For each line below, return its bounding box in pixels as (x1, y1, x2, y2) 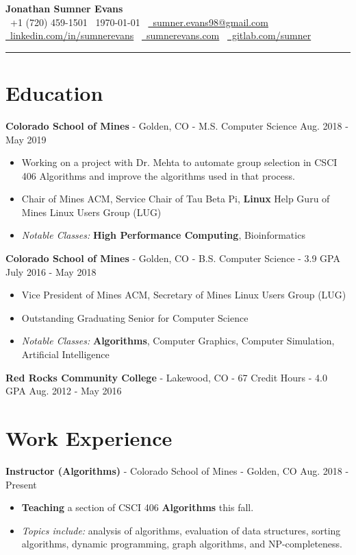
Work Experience (5, 424, 173, 451)
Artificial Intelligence (21, 347, 110, 362)
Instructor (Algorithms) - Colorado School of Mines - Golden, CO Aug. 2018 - (5, 463, 349, 477)
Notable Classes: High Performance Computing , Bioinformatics (21, 228, 305, 242)
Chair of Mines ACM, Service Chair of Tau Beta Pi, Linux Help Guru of (21, 191, 330, 206)
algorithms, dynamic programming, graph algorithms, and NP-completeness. (21, 536, 342, 551)
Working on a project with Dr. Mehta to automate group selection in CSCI (21, 155, 338, 169)
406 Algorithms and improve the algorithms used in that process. (21, 168, 295, 182)
